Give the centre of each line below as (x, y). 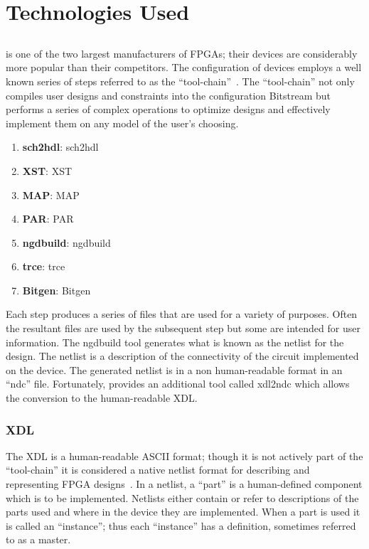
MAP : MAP (51, 194)
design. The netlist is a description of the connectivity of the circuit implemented (182, 356)
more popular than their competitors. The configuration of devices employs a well (184, 67)
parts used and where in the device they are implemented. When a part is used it (183, 512)
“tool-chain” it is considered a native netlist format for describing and (158, 470)
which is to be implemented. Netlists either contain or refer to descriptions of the (182, 497)
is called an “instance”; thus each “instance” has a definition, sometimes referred (181, 525)
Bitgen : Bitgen (57, 290)
